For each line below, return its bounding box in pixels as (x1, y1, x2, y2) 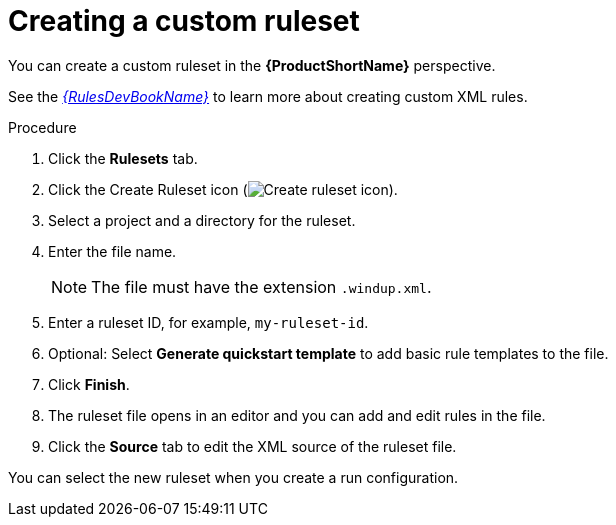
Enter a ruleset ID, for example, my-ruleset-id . (48, 313, 369, 331)
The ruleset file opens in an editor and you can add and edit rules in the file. (48, 406, 546, 424)
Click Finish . (48, 375, 130, 393)
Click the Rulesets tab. (48, 149, 198, 167)
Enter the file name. (48, 242, 177, 260)
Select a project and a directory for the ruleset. (48, 211, 356, 229)
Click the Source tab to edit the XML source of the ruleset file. (48, 437, 457, 455)
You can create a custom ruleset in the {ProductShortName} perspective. (8, 56, 496, 74)
